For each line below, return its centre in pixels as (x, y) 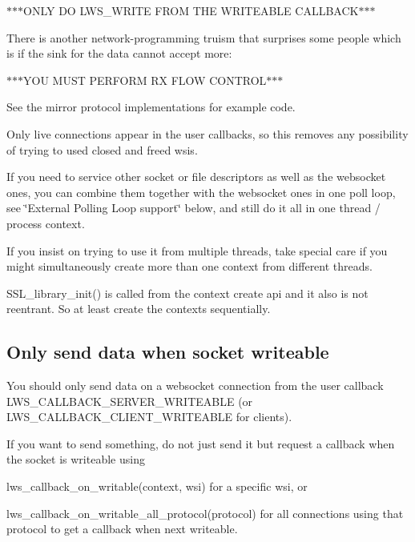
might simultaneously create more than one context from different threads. (189, 266)
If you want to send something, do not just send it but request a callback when (201, 443)
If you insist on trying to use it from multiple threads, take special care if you (197, 250)
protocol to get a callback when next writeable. (122, 529)
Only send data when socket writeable (168, 352)
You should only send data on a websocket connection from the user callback (195, 385)
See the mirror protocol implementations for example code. (151, 107)
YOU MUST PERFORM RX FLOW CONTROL (145, 80)
